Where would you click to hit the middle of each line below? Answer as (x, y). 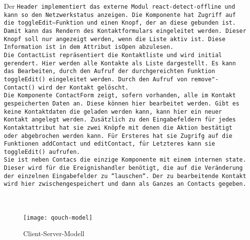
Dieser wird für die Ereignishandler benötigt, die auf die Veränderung (123, 168)
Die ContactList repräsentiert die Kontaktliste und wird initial (113, 55)
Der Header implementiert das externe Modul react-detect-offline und (120, 6)
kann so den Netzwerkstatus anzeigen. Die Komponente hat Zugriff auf (120, 15)
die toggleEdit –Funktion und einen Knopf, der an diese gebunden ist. (120, 23)
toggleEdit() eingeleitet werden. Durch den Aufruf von (96, 79)
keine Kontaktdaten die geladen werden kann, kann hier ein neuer (113, 112)
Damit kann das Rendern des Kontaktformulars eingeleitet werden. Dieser (125, 31)
